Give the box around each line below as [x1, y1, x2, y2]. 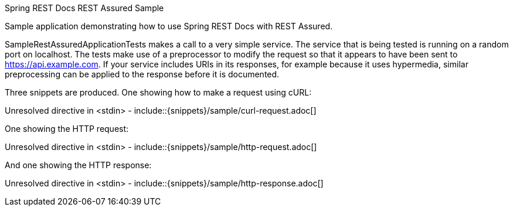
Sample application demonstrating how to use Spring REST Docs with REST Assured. [5, 21, 333, 31]
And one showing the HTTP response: [5, 160, 152, 170]
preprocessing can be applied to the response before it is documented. [5, 69, 280, 79]
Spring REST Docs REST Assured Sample [5, 3, 164, 13]
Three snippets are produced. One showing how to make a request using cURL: [5, 87, 312, 97]
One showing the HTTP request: [5, 124, 129, 134]
